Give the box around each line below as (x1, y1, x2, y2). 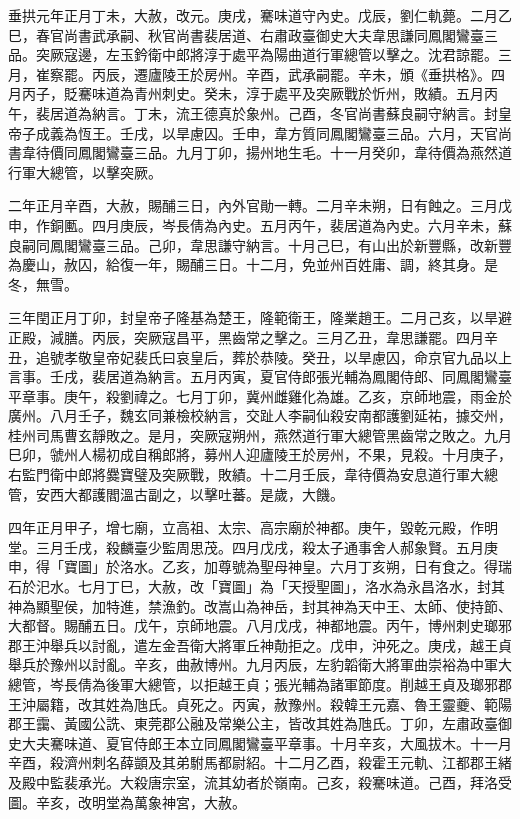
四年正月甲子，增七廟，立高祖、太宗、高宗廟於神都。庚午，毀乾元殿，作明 (8, 517, 498, 538)
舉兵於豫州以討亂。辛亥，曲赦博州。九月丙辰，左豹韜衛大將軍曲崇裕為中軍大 (8, 654, 512, 675)
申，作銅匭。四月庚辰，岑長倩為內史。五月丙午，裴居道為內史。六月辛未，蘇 (8, 214, 512, 235)
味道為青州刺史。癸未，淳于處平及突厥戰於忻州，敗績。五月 (91, 83, 484, 104)
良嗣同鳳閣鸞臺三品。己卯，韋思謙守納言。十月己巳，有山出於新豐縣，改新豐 (8, 234, 512, 255)
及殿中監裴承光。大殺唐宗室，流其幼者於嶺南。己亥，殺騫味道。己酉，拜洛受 (8, 771, 512, 792)
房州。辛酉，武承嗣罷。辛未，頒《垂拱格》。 (203, 63, 491, 84)
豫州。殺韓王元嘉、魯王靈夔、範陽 (287, 693, 512, 714)
